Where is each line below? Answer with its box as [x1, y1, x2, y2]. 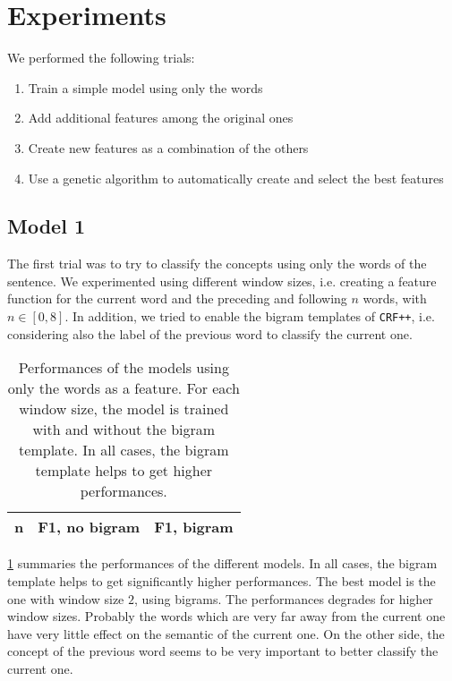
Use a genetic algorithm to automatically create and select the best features [28, 168, 444, 187]
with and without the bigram [32, 419, 216, 440]
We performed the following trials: [7, 48, 195, 67]
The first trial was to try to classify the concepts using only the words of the [7, 254, 427, 273]
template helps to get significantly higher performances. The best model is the [7, 571, 436, 590]
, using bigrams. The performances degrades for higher [134, 589, 433, 608]
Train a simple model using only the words [28, 78, 263, 97]
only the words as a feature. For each [7, 378, 240, 399]
